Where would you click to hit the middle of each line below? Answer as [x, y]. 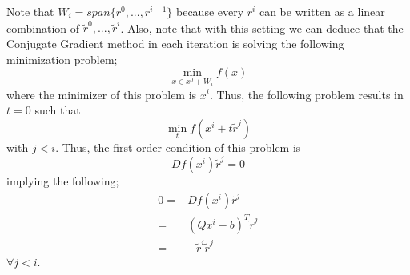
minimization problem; [62, 59]
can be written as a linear [322, 11]
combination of [43, 28]
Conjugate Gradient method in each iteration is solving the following [175, 43]
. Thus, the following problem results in [306, 94]
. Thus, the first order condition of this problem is [178, 147]
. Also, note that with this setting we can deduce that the [262, 28]
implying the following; [63, 181]
